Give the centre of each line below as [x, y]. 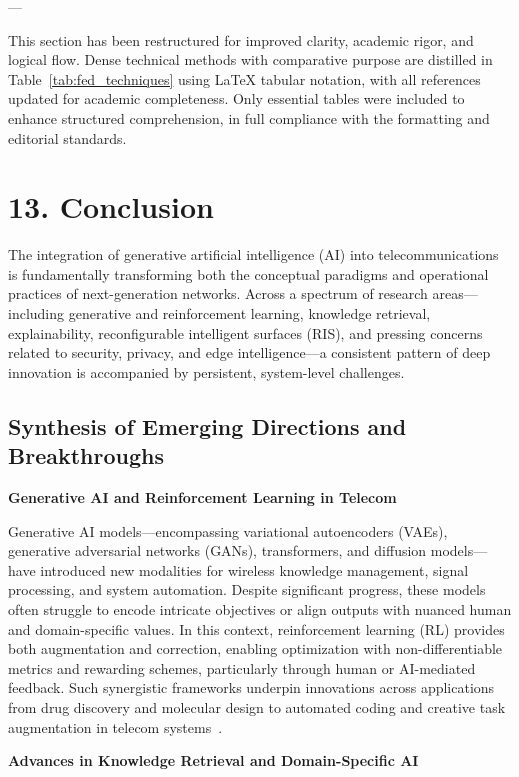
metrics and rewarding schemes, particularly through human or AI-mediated [242, 667]
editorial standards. [67, 137]
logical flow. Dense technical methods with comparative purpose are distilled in [250, 59]
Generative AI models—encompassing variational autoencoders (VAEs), [228, 530]
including [36, 313]
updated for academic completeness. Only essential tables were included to [236, 98]
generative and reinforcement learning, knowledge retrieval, [249, 313]
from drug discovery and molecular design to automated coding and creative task [257, 706]
